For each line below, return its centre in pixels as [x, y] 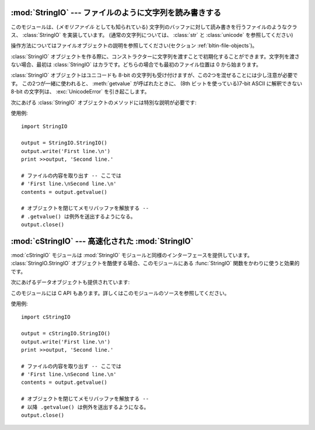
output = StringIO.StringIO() [64, 143]
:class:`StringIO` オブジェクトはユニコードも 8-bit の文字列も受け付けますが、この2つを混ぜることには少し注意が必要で [154, 75]
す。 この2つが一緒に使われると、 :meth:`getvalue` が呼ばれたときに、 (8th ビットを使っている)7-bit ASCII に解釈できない [157, 83]
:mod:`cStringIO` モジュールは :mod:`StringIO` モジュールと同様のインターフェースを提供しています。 [132, 255]
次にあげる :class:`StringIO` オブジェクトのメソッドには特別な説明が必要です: [104, 102]
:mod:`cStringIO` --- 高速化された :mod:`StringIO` [102, 241]
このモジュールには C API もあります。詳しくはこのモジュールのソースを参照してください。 [120, 293]
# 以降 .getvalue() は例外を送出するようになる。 [85, 407]
